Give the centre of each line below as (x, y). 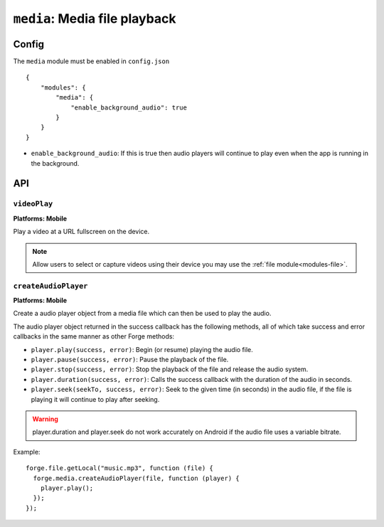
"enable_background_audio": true (129, 107)
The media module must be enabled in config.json (91, 61)
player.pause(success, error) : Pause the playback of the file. (130, 360)
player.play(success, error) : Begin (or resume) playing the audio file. (142, 349)
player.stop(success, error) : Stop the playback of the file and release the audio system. (170, 369)
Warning (45, 419)
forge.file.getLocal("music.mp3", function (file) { (119, 468)
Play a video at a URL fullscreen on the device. (81, 232)
